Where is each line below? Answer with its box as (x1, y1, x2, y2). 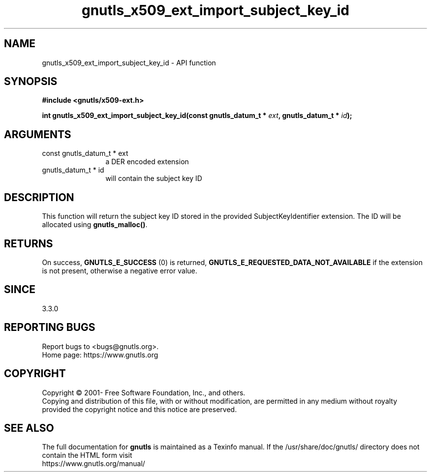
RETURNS (4, 237, 53, 250)
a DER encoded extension (105, 157, 189, 166)
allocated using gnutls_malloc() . (42, 220, 148, 229)
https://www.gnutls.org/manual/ (42, 459, 145, 468)
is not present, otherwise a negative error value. (42, 266, 197, 275)
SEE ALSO (4, 421, 54, 434)
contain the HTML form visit (42, 451, 132, 460)
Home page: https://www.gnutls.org (42, 350, 158, 359)
